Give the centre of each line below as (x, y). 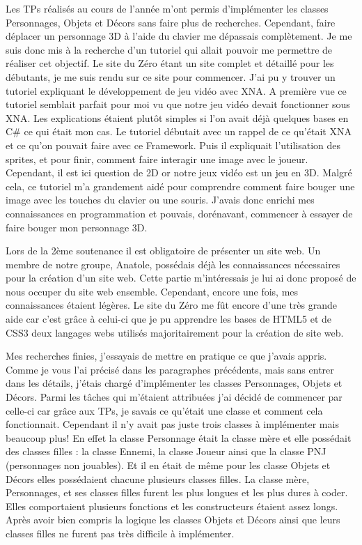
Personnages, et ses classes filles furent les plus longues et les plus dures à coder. (177, 492)
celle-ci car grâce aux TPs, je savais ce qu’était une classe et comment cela (164, 410)
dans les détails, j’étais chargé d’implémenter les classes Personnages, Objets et (174, 383)
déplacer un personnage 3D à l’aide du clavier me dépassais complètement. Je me (179, 36)
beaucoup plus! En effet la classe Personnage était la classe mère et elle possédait (179, 437)
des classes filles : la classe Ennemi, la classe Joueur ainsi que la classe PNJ (166, 451)
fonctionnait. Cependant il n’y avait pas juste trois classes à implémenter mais (172, 424)
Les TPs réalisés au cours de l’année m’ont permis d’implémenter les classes (167, 8)
